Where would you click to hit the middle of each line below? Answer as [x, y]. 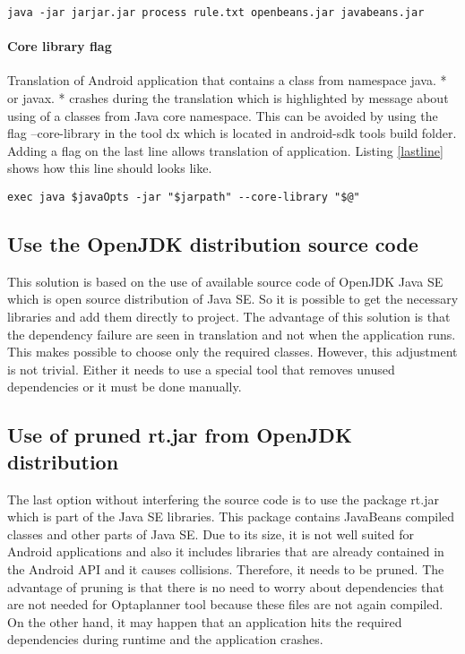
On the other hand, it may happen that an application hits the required [205, 621]
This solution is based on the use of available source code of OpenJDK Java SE [225, 281]
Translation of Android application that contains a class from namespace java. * [227, 80]
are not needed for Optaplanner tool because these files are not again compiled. [225, 604]
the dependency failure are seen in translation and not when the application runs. [232, 334]
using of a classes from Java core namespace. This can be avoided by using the [223, 115]
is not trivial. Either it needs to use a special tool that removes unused [201, 369]
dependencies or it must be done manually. [125, 387]
